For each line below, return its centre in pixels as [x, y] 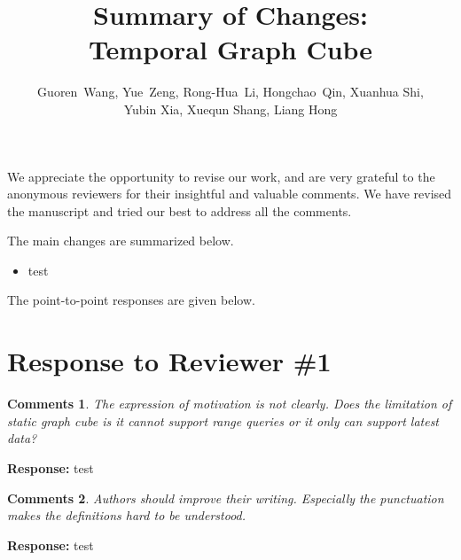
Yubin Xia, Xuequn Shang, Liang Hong [230, 109]
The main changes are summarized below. [121, 241]
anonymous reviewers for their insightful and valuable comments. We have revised [230, 194]
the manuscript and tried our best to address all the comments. [180, 210]
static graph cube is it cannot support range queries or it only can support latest [223, 420]
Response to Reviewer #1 [169, 361]
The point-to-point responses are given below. [131, 300]
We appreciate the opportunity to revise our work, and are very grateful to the [221, 176]
